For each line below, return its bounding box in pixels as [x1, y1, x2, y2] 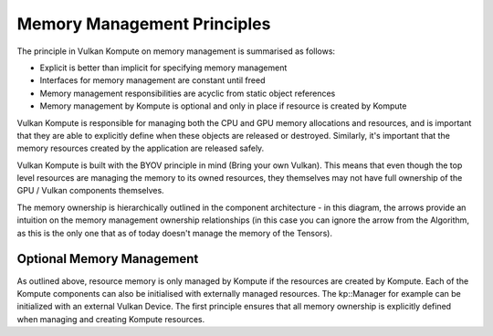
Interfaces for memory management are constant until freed [39, 75, 266, 86]
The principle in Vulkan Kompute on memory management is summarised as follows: [16, 46, 336, 57]
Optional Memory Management [16, 251, 199, 267]
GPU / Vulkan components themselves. [16, 185, 164, 196]
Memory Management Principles [16, 14, 271, 34]
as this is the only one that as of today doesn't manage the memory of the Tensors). [16, 227, 333, 238]
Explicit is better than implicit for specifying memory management [39, 62, 288, 73]
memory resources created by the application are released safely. [16, 142, 265, 154]
